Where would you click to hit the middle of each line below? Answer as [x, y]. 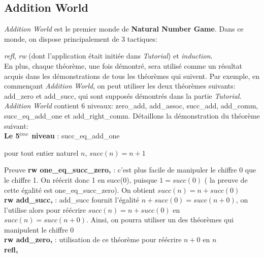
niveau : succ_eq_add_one [76, 136]
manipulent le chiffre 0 [39, 229]
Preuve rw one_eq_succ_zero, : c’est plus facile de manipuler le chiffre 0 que [130, 170]
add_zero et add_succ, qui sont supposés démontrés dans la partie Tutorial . [123, 95]
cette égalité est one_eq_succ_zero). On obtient [80, 190]
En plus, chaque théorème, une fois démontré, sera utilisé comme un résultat [123, 65]
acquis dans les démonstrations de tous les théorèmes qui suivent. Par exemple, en [132, 76]
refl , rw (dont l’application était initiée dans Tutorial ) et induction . [108, 56]
